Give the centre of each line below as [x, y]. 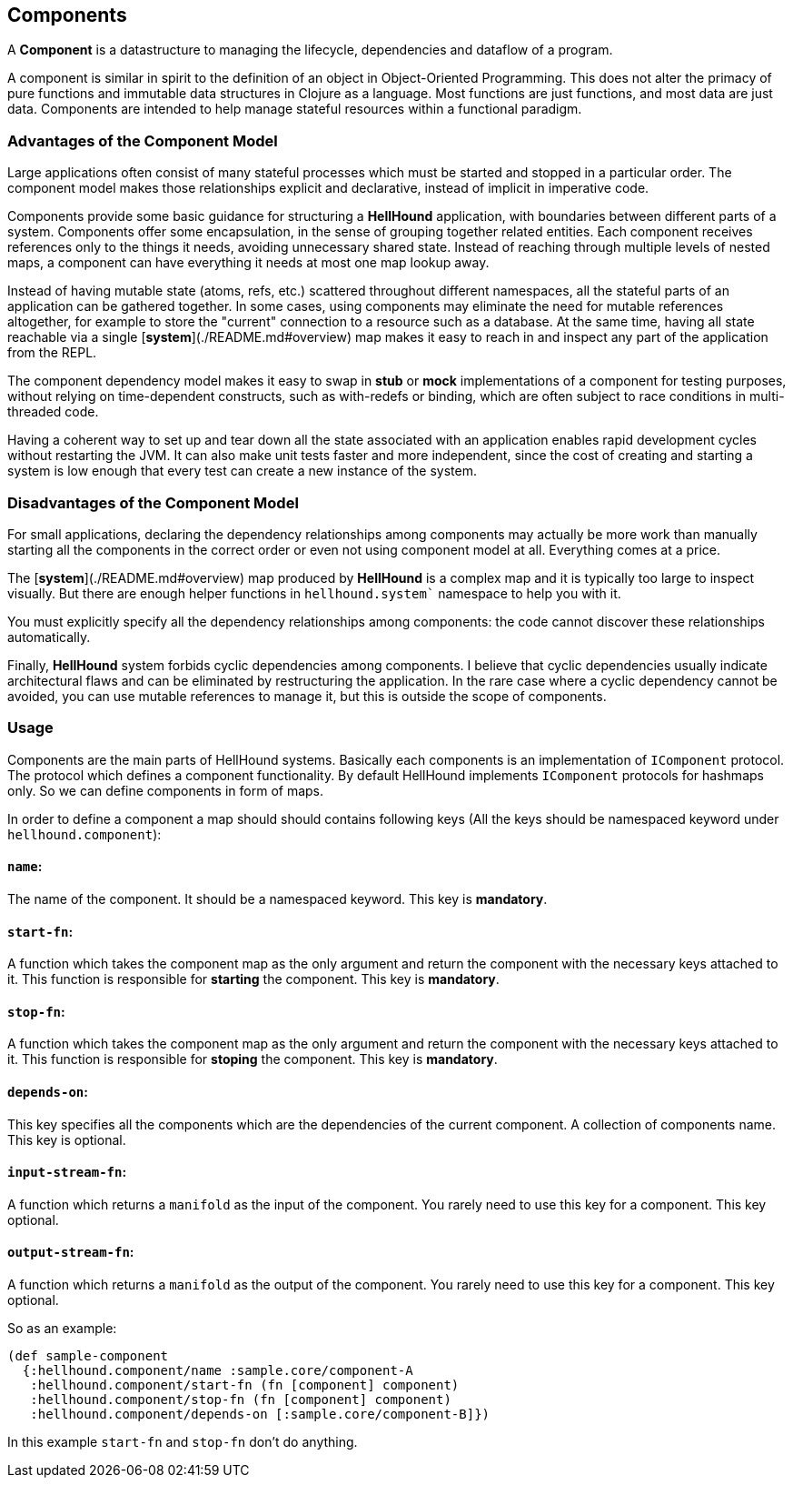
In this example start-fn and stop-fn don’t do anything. [183, 1441]
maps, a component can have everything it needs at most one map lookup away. [248, 263]
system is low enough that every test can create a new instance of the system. [242, 471]
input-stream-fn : [67, 1172]
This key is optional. [67, 1139]
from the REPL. [52, 353]
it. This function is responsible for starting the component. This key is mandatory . [253, 979]
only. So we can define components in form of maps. [166, 790]
